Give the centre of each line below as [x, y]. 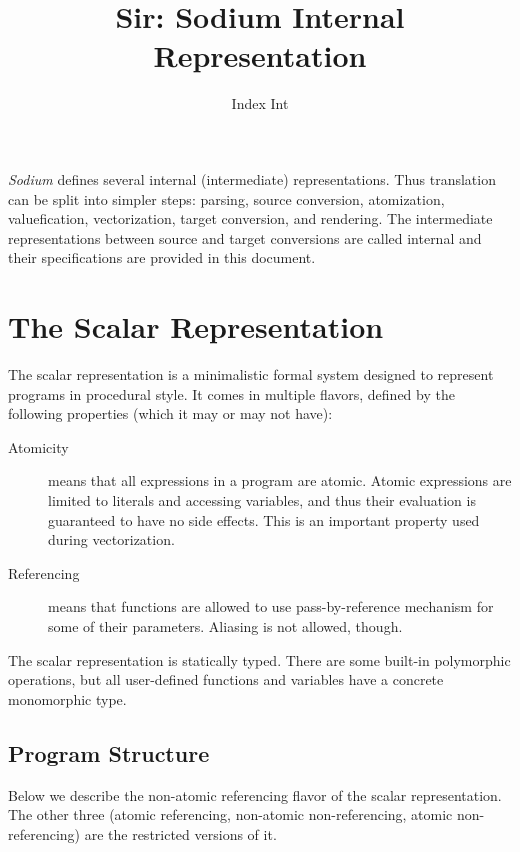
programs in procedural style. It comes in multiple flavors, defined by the [231, 393]
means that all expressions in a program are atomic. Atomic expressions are [280, 480]
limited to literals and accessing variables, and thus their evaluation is [262, 499]
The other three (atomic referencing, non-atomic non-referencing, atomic [230, 814]
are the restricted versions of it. [180, 833]
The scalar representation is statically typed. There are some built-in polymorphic [259, 659]
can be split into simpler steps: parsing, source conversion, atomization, [226, 198]
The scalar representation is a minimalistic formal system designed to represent [251, 374]
